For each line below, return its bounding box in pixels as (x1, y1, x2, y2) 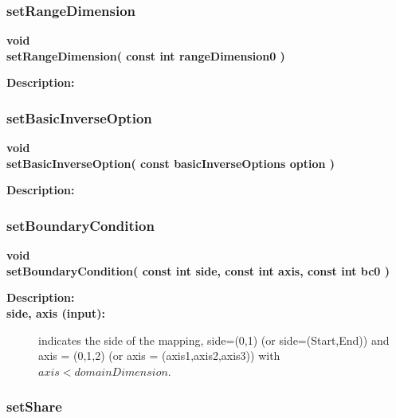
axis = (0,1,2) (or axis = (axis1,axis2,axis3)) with (38, 347, 280, 364)
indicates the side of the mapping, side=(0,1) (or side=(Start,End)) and (38, 331, 390, 348)
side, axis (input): (6, 305, 106, 321)
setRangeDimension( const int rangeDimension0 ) (6, 47, 285, 64)
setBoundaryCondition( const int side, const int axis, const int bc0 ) (6, 262, 390, 279)
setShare (6, 397, 62, 416)
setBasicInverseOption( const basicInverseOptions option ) (6, 154, 335, 171)
